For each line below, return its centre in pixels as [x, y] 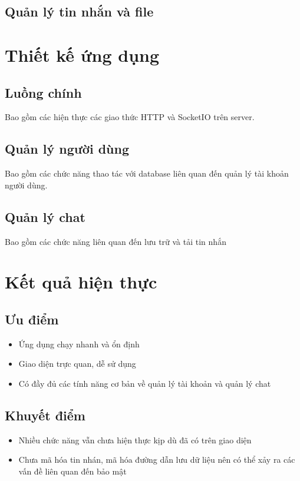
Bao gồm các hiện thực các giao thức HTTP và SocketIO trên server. [130, 117]
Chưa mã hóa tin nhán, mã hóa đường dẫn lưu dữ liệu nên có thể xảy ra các [157, 460]
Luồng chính [43, 92]
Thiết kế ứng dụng [82, 54]
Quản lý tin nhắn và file [79, 11]
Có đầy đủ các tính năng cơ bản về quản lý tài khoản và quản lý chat [145, 383]
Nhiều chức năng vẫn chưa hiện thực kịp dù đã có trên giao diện [135, 439]
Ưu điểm [32, 319]
